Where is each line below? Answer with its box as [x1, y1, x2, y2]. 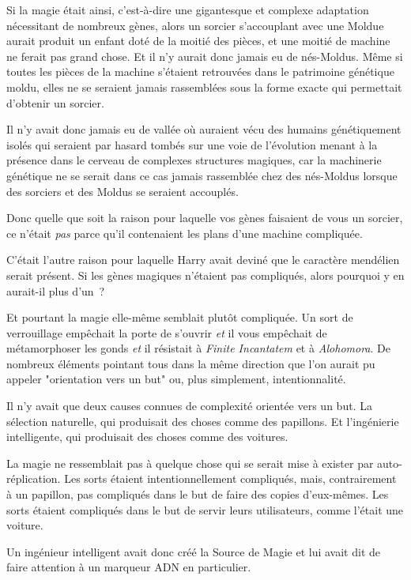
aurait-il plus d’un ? [6, 282, 105, 299]
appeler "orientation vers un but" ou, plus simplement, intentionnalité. [6, 371, 346, 387]
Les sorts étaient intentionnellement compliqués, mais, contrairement [64, 470, 397, 487]
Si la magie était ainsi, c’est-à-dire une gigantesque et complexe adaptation [6, 2, 369, 17]
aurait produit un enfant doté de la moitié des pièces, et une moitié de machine [6, 32, 390, 49]
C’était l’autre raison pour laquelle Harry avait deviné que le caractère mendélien [6, 251, 400, 268]
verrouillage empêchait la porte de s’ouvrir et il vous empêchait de [6, 324, 327, 341]
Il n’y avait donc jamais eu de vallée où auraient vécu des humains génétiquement [6, 121, 402, 137]
